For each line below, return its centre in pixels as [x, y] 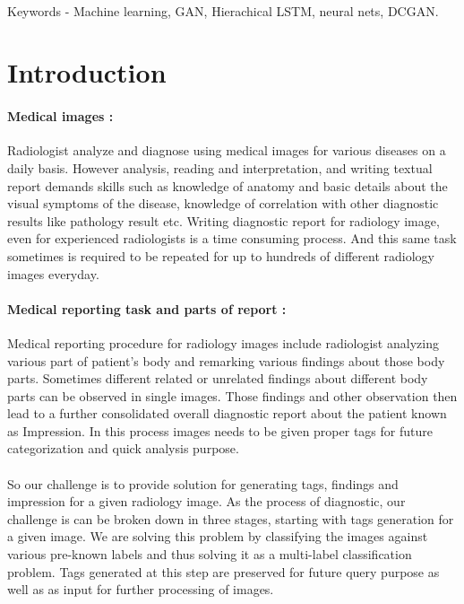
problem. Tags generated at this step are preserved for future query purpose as [223, 571]
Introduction [87, 72]
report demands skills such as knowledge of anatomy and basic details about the [228, 185]
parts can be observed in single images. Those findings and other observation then [232, 395]
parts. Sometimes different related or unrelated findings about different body [218, 378]
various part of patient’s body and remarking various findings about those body [226, 360]
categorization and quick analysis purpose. [123, 448]
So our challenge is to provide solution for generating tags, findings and [203, 483]
